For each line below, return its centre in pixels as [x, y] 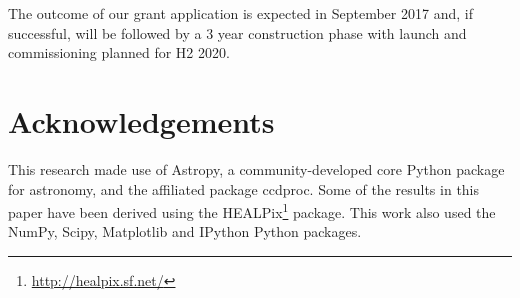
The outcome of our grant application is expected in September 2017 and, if [240, 13]
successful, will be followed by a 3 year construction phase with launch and [237, 32]
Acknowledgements [141, 120]
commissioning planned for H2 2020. [119, 52]
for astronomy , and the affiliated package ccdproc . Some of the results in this [244, 188]
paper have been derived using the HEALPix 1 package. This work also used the [252, 210]
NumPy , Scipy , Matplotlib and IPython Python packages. [185, 231]
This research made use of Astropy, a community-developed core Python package [256, 168]
